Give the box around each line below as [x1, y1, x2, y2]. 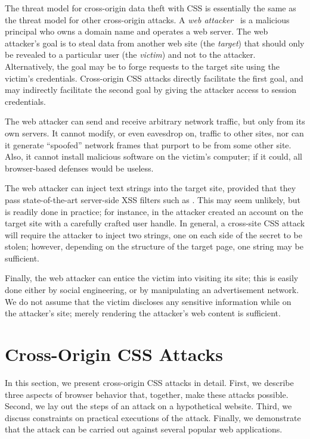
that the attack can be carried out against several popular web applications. [5, 423, 283, 435]
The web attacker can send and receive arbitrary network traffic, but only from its [5, 115, 305, 127]
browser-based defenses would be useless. [5, 161, 154, 174]
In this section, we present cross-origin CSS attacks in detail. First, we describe [5, 376, 294, 388]
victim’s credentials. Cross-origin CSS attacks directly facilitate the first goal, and [5, 71, 303, 84]
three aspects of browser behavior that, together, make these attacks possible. [5, 388, 289, 400]
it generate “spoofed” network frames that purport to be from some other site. [5, 138, 292, 151]
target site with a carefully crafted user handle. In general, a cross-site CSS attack [5, 217, 305, 229]
